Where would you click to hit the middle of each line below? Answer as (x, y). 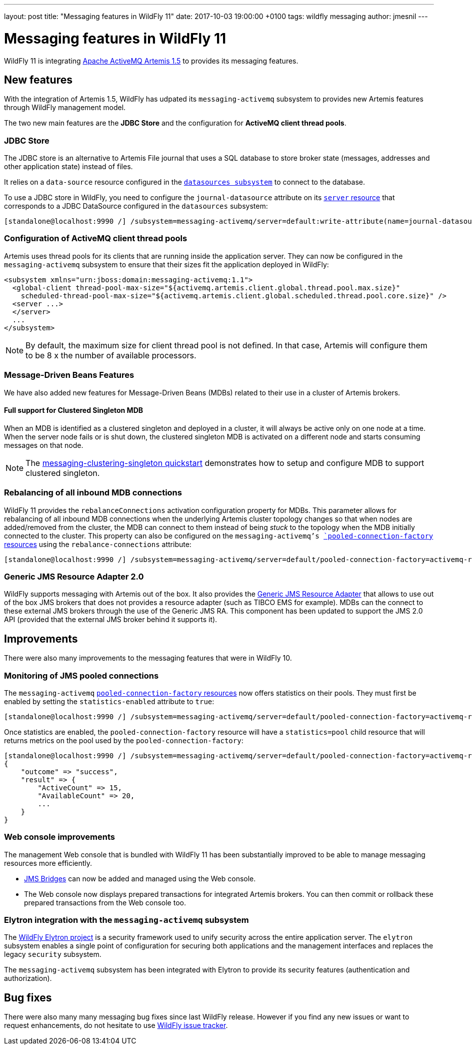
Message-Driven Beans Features (69, 375)
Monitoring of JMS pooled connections (81, 675)
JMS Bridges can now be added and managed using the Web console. (140, 878)
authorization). (28, 978)
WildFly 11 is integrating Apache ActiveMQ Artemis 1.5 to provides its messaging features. (151, 61)
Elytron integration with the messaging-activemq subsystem (126, 920)
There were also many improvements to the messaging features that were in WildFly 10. (148, 658)
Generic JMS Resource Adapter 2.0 (74, 576)
